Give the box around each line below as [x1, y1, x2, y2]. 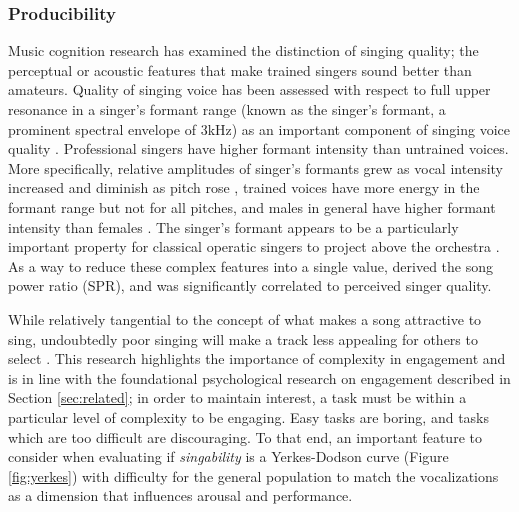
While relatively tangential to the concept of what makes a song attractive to [8, 308, 482, 329]
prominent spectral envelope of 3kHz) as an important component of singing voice [8, 118, 511, 139]
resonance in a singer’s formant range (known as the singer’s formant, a [8, 99, 446, 119]
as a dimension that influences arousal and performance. [8, 485, 353, 506]
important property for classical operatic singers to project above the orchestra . [8, 236, 500, 257]
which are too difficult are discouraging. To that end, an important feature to [8, 426, 482, 447]
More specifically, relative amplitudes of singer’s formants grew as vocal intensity [8, 157, 503, 178]
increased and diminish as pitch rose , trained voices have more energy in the [8, 177, 480, 198]
